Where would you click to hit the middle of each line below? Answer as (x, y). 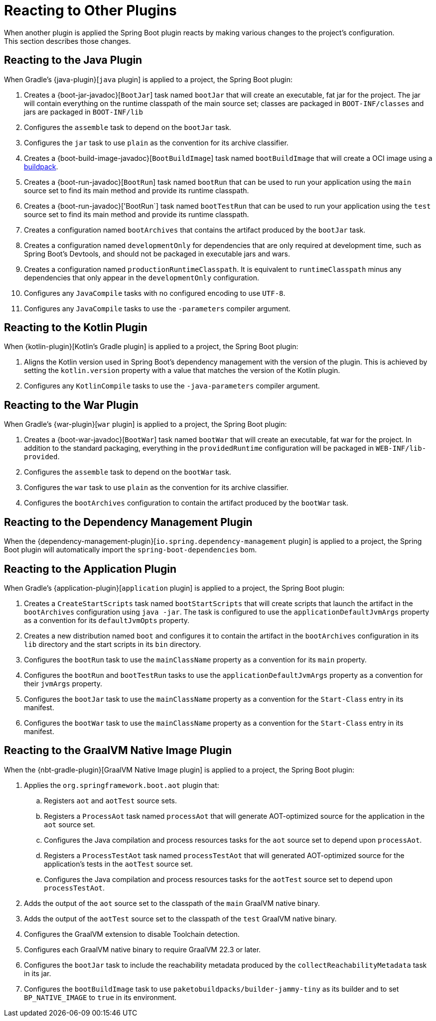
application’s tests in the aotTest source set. (118, 864)
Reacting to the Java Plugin (73, 60)
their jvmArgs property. (63, 683)
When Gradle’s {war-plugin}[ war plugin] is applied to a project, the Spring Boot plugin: (145, 424)
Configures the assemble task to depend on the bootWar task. (128, 472)
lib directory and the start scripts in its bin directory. (113, 644)
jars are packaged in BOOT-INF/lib (83, 112)
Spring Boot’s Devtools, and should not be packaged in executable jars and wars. (157, 254)
